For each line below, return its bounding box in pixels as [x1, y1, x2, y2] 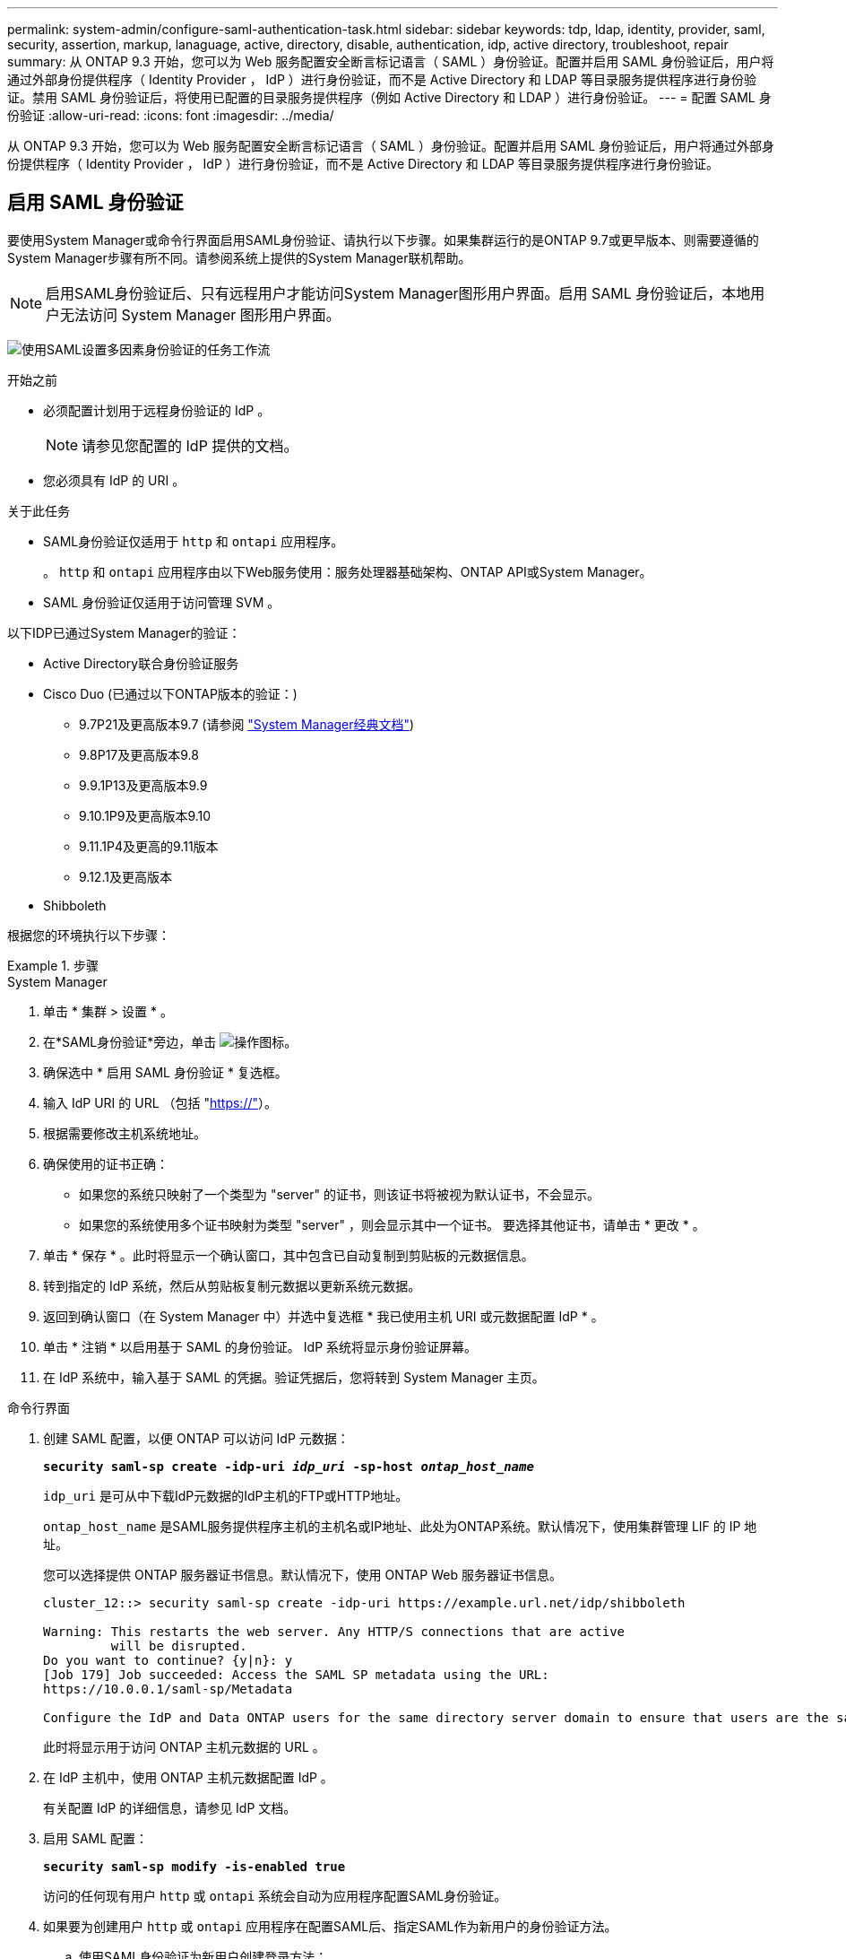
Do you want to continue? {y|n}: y [43, 1652, 293, 1667]
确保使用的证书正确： [43, 1155, 168, 1171]
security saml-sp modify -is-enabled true [43, 1859, 346, 1874]
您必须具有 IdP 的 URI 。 [43, 472, 186, 488]
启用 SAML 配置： [43, 1830, 149, 1846]
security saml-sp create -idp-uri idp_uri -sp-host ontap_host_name [43, 1458, 534, 1474]
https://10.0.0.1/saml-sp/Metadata [43, 1681, 293, 1696]
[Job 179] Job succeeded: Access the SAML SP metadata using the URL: [43, 1667, 549, 1682]
